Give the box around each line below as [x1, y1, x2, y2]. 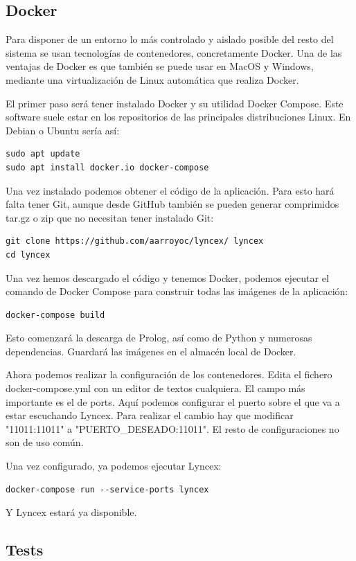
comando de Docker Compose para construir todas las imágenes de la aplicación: [6, 284, 348, 299]
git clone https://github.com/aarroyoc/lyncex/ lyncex [6, 236, 264, 247]
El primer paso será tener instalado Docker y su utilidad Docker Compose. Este [6, 96, 344, 110]
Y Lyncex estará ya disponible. [6, 505, 137, 519]
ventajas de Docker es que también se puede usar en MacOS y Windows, [6, 59, 314, 73]
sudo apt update [6, 149, 80, 159]
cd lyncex [6, 249, 51, 260]
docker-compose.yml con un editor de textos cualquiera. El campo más [6, 381, 305, 395]
